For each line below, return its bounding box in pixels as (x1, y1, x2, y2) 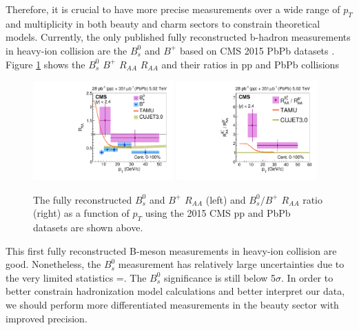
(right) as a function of (33, 206, 130, 220)
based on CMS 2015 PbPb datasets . (179, 43, 335, 57)
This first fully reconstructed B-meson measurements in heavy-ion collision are (6, 243, 337, 258)
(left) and (205, 192, 246, 206)
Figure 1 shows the (6, 57, 85, 71)
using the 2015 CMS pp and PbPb (145, 206, 291, 220)
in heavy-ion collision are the (6, 43, 127, 57)
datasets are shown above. (33, 220, 143, 234)
